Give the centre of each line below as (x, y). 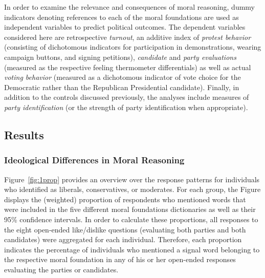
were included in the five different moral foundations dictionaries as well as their (130, 209)
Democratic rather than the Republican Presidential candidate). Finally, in (122, 87)
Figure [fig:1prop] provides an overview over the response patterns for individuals (132, 179)
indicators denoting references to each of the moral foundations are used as (122, 17)
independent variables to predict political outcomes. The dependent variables (125, 27)
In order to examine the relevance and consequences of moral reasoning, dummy (129, 7)
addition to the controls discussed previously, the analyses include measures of (127, 97)
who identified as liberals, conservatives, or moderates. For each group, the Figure (132, 189)
